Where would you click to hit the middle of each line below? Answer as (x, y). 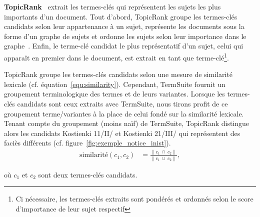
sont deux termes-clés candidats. (88, 174)
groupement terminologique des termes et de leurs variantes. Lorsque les (114, 94)
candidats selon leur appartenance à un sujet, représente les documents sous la (124, 26)
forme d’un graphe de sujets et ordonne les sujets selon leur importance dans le (125, 36)
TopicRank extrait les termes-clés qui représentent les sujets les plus (112, 6)
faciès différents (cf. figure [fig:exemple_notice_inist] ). (87, 143)
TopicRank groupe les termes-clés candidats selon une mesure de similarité (118, 74)
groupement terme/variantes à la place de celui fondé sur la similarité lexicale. (124, 113)
